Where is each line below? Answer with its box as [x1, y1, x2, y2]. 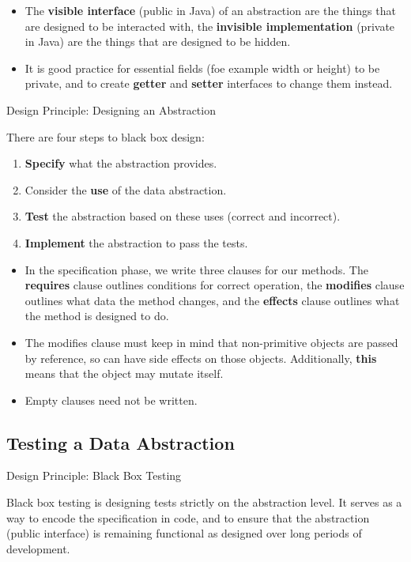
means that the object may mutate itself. [25, 365, 224, 382]
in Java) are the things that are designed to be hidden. [25, 33, 291, 50]
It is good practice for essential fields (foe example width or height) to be [25, 59, 380, 76]
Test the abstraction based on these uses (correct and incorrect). [25, 208, 341, 224]
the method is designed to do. [25, 307, 169, 324]
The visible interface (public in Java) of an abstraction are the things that [25, 2, 396, 18]
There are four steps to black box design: [6, 128, 205, 145]
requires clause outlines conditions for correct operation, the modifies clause [25, 277, 405, 293]
